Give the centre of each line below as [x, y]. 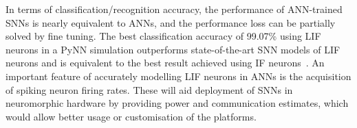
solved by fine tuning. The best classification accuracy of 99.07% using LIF [163, 36]
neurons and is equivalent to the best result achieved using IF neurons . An [165, 63]
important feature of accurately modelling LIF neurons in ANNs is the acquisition [178, 76]
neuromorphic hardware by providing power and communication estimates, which [177, 103]
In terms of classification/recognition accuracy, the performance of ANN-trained [174, 9]
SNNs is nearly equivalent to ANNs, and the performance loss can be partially [171, 22]
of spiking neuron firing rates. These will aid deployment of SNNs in [149, 89]
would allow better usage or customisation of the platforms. [131, 116]
